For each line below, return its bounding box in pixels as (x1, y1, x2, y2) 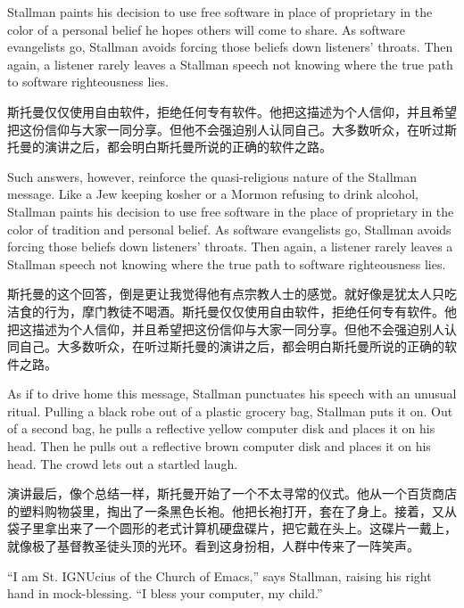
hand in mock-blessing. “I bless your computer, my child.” (7, 584, 323, 603)
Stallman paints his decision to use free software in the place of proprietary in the (7, 201, 454, 220)
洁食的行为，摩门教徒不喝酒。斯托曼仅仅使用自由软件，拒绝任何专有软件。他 (7, 301, 457, 320)
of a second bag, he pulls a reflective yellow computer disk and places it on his (7, 419, 435, 438)
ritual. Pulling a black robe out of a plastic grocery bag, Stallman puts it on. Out (7, 401, 453, 420)
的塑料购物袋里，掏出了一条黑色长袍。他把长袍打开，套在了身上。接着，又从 (7, 501, 457, 520)
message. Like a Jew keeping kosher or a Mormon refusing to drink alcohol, (7, 185, 418, 203)
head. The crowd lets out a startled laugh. (7, 454, 238, 472)
